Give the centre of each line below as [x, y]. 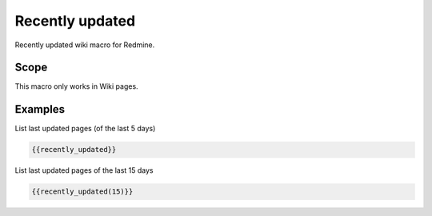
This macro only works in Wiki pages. [77, 86]
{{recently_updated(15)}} [82, 192]
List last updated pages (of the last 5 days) [85, 129]
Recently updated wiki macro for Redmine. [85, 45]
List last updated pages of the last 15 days [84, 170]
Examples [40, 109]
